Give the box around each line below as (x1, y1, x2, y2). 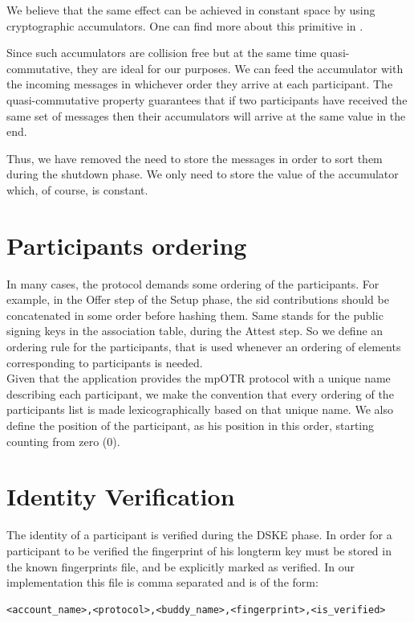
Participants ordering (6, 228, 247, 261)
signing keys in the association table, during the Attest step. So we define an (6, 322, 384, 339)
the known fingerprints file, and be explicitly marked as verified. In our (6, 558, 355, 575)
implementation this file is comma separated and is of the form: (6, 574, 319, 591)
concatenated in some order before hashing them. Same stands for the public (6, 306, 384, 323)
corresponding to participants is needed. (6, 354, 203, 370)
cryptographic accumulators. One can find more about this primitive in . (6, 17, 363, 34)
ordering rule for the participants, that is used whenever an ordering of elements (6, 338, 401, 355)
